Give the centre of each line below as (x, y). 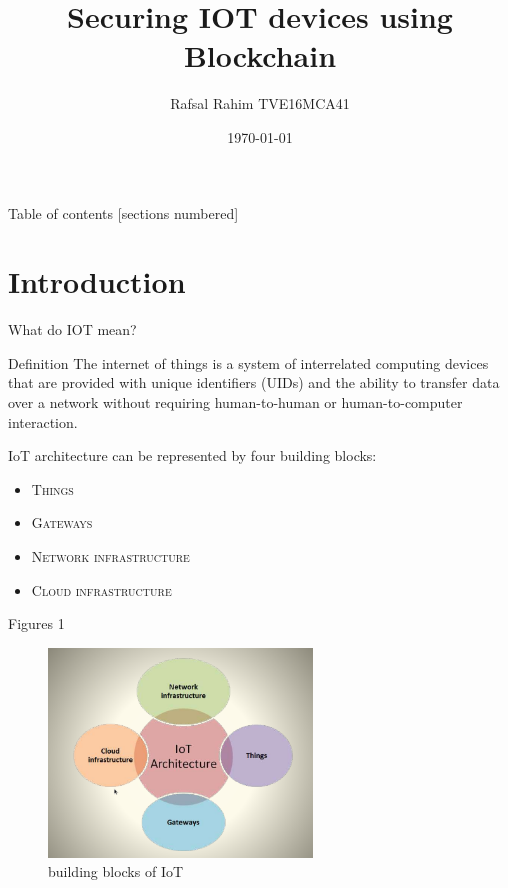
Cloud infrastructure (101, 589)
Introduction (97, 281)
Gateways (62, 522)
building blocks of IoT (116, 871)
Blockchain (260, 55)
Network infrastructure (110, 555)
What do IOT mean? (72, 329)
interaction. (43, 421)
